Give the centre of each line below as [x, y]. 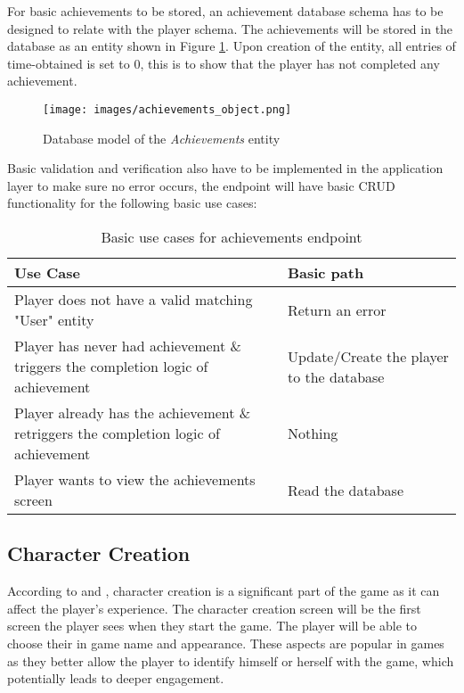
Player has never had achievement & [128, 346]
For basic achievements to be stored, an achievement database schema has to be [225, 11]
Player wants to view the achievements [135, 479]
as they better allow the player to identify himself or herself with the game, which [231, 660]
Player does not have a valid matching [134, 299]
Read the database [345, 490]
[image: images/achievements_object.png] [167, 109]
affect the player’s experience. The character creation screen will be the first [214, 608]
